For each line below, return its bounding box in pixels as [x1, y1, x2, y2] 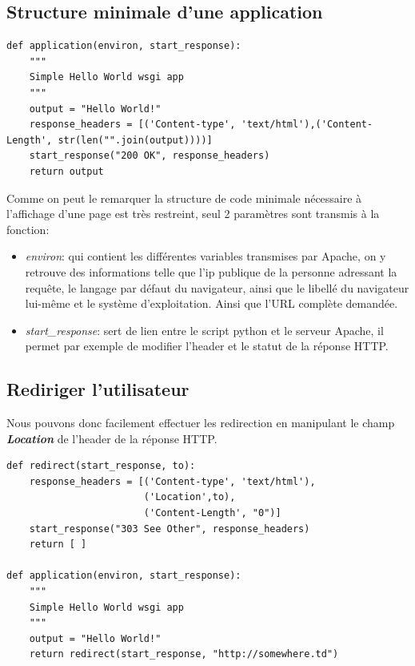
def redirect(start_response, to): [6, 460, 196, 472]
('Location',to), [143, 491, 236, 503]
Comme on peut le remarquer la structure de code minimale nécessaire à [6, 189, 362, 206]
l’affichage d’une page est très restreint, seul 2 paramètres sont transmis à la [6, 205, 380, 222]
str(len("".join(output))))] [58, 134, 213, 146]
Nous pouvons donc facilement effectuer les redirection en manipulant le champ [6, 414, 395, 431]
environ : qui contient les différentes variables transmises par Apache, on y [25, 248, 386, 264]
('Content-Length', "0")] [143, 507, 281, 519]
